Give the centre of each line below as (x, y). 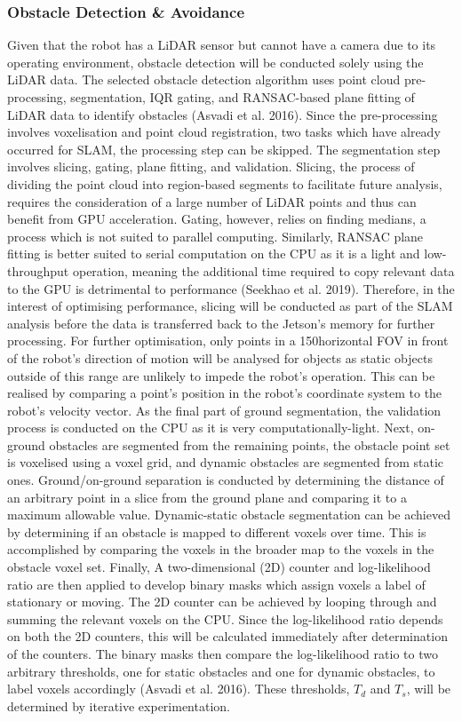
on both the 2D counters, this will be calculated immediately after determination (227, 636)
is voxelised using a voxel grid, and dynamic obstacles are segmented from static (225, 462)
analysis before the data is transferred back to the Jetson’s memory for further (221, 323)
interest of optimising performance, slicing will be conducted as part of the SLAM (230, 306)
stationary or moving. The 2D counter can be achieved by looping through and (222, 602)
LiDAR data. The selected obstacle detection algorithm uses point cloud (204, 79)
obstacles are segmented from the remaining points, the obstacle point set (250, 444)
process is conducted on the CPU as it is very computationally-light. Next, (211, 428)
